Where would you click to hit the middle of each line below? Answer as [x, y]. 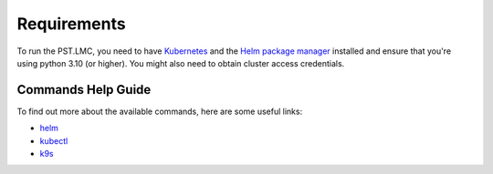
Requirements [72, 24]
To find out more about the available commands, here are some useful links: [160, 111]
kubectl [54, 140]
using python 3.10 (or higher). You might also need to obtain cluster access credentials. [181, 63]
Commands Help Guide [84, 90]
